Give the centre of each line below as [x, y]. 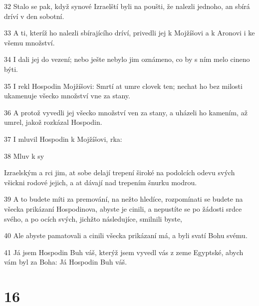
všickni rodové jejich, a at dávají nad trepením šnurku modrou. [101, 182]
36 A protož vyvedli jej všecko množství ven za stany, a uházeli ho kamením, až [126, 112]
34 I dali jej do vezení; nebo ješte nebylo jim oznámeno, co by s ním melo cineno [127, 59]
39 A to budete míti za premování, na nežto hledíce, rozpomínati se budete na [124, 199]
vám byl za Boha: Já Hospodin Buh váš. [66, 262]
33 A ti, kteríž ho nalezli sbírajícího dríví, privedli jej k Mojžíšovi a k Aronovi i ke [129, 33]
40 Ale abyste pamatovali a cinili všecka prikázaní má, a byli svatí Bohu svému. [126, 235]
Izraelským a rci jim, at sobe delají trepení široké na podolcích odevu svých [120, 172]
